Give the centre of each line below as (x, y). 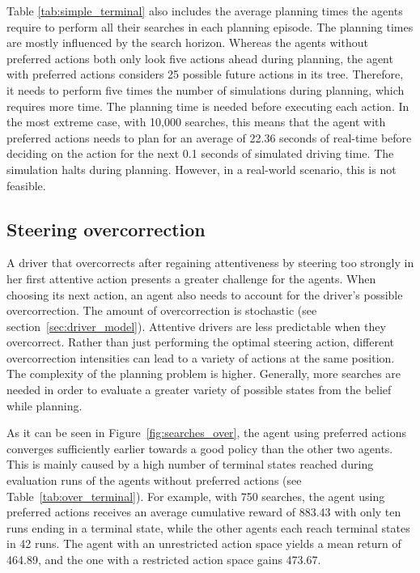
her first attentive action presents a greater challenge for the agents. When (191, 278)
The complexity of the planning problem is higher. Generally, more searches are (204, 374)
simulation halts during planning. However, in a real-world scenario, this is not (202, 169)
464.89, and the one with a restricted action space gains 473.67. (164, 560)
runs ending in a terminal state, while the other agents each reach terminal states (208, 527)
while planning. (45, 405)
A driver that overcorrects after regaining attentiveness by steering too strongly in (210, 263)
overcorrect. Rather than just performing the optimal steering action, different (201, 342)
